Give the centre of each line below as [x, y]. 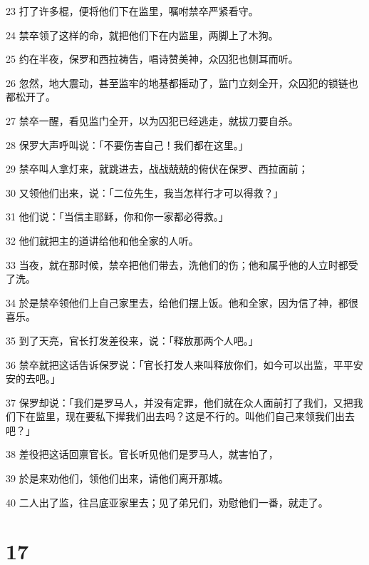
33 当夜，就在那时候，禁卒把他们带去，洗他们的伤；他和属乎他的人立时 [172, 264]
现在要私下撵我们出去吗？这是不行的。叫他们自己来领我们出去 [210, 416]
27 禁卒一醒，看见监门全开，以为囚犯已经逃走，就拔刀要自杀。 [152, 120]
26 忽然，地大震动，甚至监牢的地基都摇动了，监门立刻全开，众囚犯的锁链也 [182, 82]
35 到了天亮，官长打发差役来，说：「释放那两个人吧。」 [132, 340]
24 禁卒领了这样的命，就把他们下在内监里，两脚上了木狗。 [142, 35]
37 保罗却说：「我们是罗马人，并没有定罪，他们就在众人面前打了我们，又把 [180, 402]
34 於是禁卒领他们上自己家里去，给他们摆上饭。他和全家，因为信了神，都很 [182, 302]
